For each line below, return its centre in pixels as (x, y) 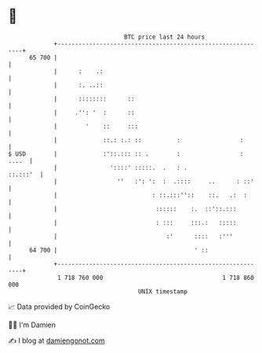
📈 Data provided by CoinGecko (59, 307)
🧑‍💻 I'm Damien (32, 325)
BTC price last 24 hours (165, 37)
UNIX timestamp (163, 291)
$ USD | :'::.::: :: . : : (126, 154)
